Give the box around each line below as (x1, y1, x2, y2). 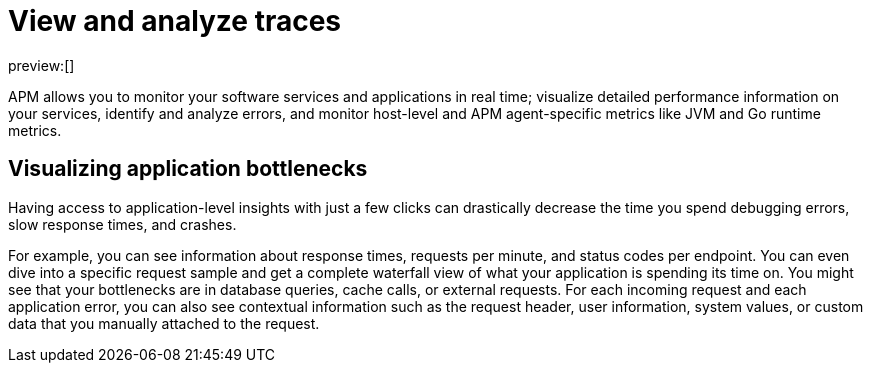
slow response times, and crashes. (8, 215, 237, 233)
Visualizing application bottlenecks (8, 156, 368, 182)
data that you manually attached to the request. (8, 314, 320, 332)
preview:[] (8, 56, 75, 74)
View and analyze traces (8, 4, 342, 38)
